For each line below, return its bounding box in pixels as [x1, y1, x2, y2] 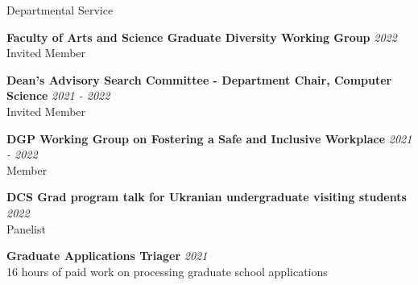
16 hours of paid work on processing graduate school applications [6, 262, 328, 279]
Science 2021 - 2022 [6, 87, 110, 104]
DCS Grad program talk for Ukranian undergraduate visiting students [6, 188, 407, 205]
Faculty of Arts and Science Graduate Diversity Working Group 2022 [6, 28, 397, 45]
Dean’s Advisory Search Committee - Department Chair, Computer [6, 71, 392, 88]
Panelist [6, 220, 46, 237]
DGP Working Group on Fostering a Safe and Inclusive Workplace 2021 [6, 130, 412, 147]
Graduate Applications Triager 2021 [6, 247, 208, 264]
